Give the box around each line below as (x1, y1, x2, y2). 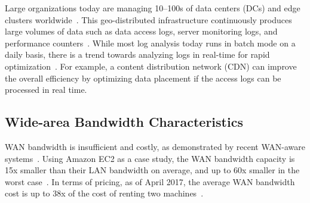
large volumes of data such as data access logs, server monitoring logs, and (5, 25, 278, 38)
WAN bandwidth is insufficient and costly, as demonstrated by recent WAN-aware (5, 140, 305, 152)
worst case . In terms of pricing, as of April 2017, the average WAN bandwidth (5, 175, 295, 188)
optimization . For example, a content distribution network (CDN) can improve (5, 60, 297, 72)
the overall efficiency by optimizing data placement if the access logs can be (5, 71, 281, 84)
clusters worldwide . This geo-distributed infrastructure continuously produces (5, 13, 292, 26)
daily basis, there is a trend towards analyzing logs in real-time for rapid (5, 48, 270, 61)
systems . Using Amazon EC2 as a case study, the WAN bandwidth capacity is (5, 152, 295, 164)
